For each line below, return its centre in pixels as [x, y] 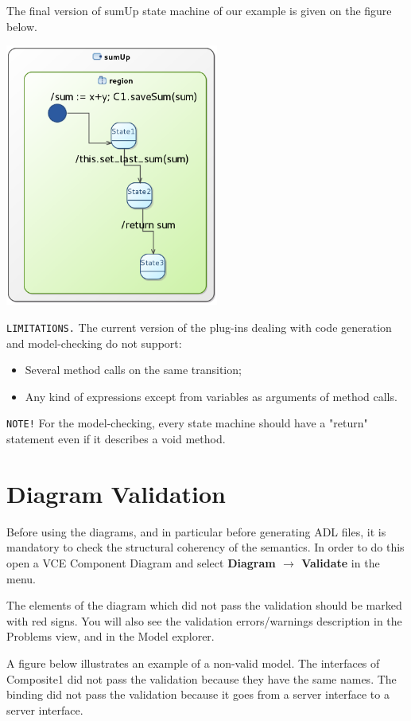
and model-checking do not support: [94, 343]
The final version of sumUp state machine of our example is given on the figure [199, 10]
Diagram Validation [116, 493]
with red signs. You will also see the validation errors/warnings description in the [204, 620]
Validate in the [341, 563]
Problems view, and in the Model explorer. [111, 636]
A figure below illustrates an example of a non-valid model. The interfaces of [193, 663]
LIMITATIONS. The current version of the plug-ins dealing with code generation [199, 327]
